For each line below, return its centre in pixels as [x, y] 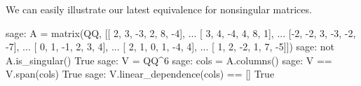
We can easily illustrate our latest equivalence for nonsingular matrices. [159, 9]
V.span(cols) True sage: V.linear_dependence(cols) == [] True [140, 74]
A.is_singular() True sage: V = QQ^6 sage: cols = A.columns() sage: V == [169, 60]
